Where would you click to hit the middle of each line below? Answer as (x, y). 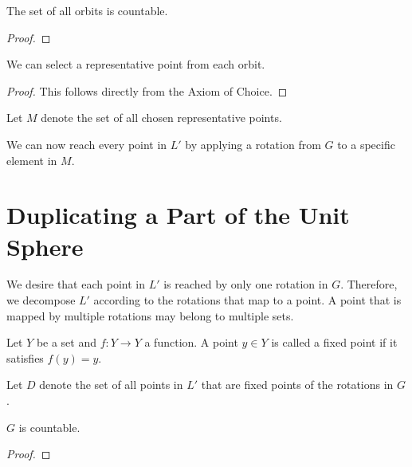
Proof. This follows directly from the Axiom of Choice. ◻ (147, 90)
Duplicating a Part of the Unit (178, 215)
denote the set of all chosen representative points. (161, 118)
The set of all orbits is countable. (87, 10)
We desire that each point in (76, 284)
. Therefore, (369, 284)
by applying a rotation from (253, 144)
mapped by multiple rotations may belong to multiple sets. (150, 315)
